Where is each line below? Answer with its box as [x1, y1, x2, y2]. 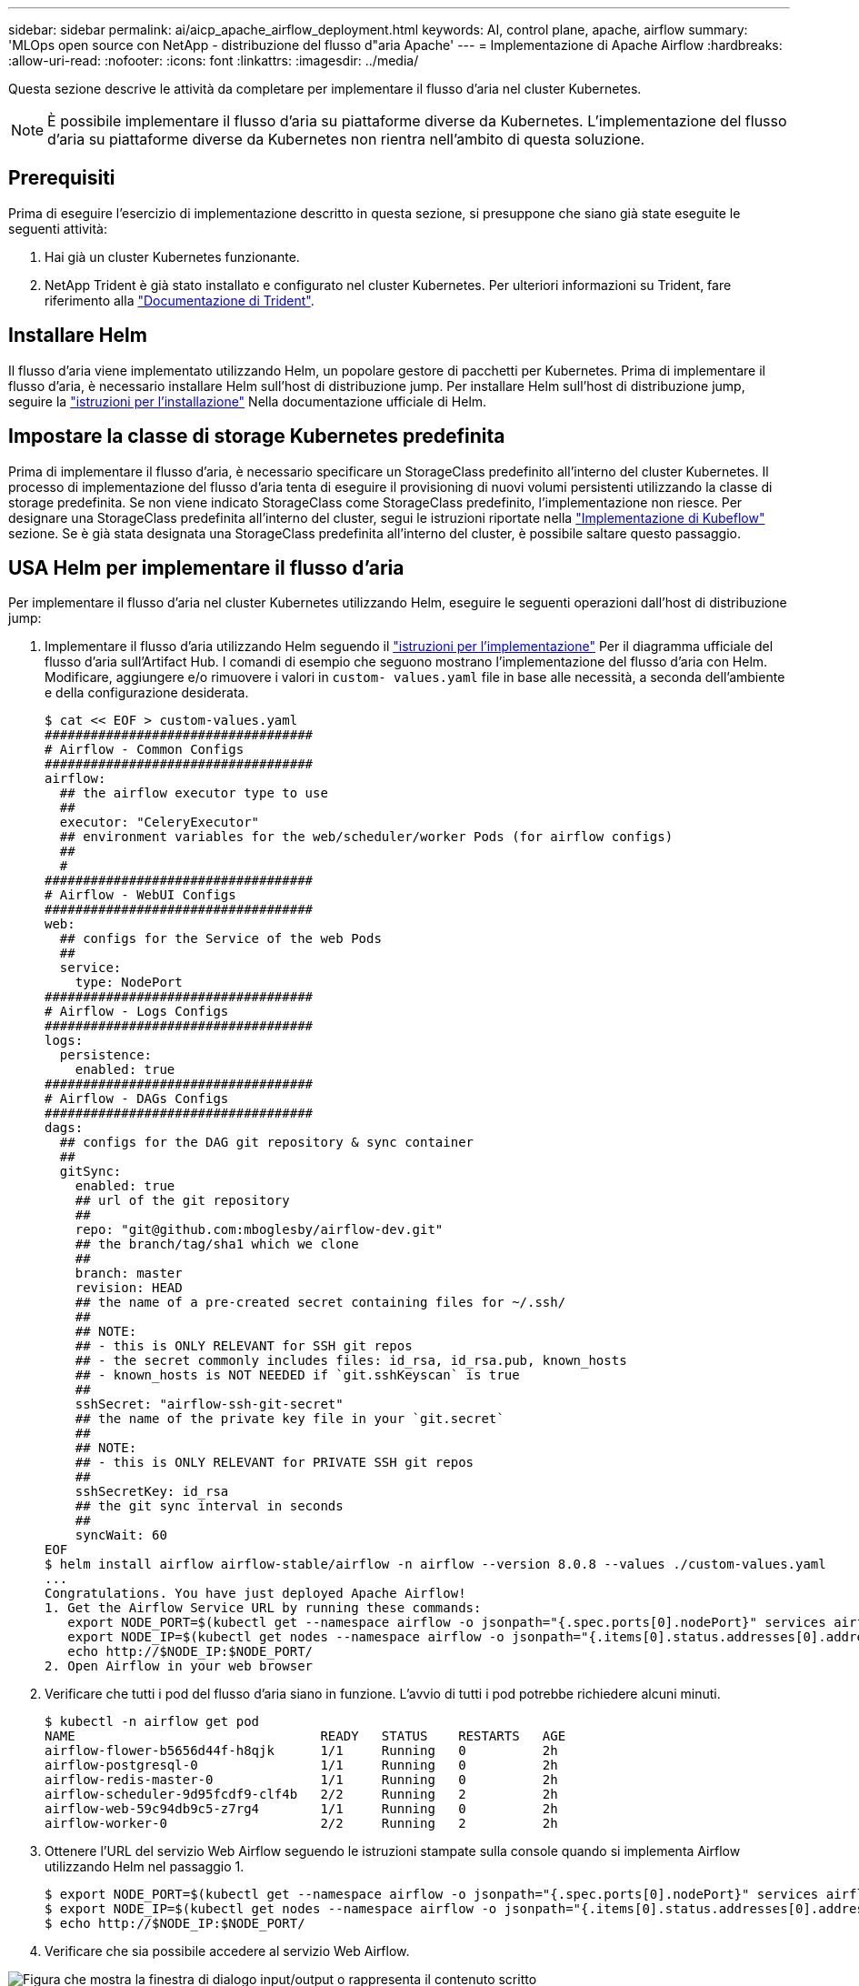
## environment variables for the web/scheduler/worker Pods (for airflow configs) [59, 829, 674, 845]
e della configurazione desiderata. [45, 685, 249, 701]
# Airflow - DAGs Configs [45, 1091, 229, 1107]
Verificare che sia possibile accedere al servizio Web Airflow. [45, 1943, 410, 1960]
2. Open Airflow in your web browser [45, 1659, 314, 1674]
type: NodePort [75, 975, 183, 990]
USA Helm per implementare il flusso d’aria [8, 556, 405, 579]
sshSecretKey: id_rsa [75, 1484, 229, 1500]
